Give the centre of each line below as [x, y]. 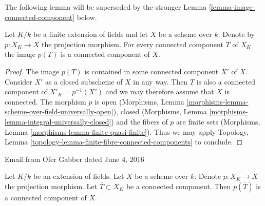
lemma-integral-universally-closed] [58, 121]
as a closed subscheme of [84, 81]
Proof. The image [32, 71]
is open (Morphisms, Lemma [139, 101]
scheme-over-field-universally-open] [59, 111]
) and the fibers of [139, 121]
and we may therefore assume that [160, 91]
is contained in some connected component [152, 71]
